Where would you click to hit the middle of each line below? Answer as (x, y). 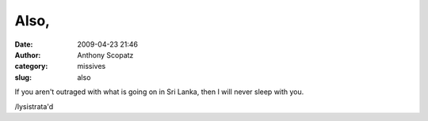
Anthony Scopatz (105, 55)
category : (31, 66)
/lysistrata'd (34, 106)
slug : (23, 77)
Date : (24, 44)
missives (92, 66)
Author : (28, 55)
